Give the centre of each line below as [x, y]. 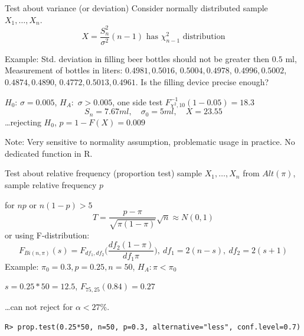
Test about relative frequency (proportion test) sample [104, 173]
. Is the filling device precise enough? [202, 81]
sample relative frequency [51, 184]
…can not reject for [39, 306]
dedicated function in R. [49, 153]
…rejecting [23, 122]
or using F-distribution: [47, 235]
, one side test [138, 101]
